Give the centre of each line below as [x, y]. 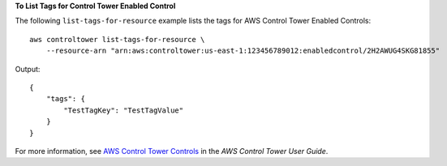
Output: [28, 69]
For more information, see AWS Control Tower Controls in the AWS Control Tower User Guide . [172, 151]
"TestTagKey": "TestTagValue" [124, 110]
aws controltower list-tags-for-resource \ [117, 39]
